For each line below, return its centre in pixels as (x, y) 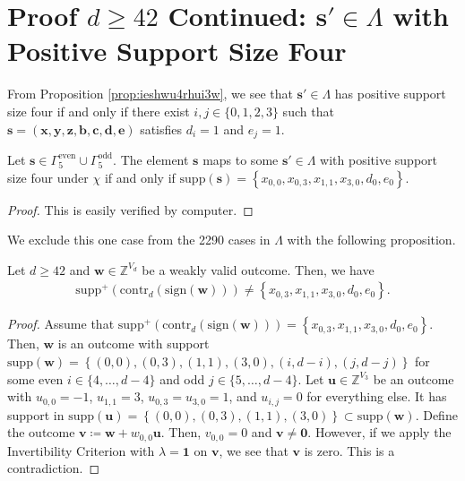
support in (36, 414)
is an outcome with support (133, 344)
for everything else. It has (377, 396)
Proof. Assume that (61, 324)
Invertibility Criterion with (81, 450)
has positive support (390, 94)
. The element (151, 159)
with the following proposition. (371, 240)
